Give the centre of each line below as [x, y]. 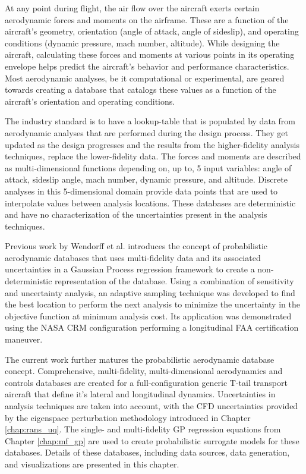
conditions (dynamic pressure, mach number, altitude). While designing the [142, 43]
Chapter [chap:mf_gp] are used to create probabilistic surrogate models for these [152, 440]
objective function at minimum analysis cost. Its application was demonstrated [148, 316]
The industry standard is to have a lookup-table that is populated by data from [150, 121]
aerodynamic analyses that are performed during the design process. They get [147, 132]
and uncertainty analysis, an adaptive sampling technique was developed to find [150, 292]
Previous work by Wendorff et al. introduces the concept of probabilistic [136, 246]
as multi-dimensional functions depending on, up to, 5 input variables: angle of [148, 167]
